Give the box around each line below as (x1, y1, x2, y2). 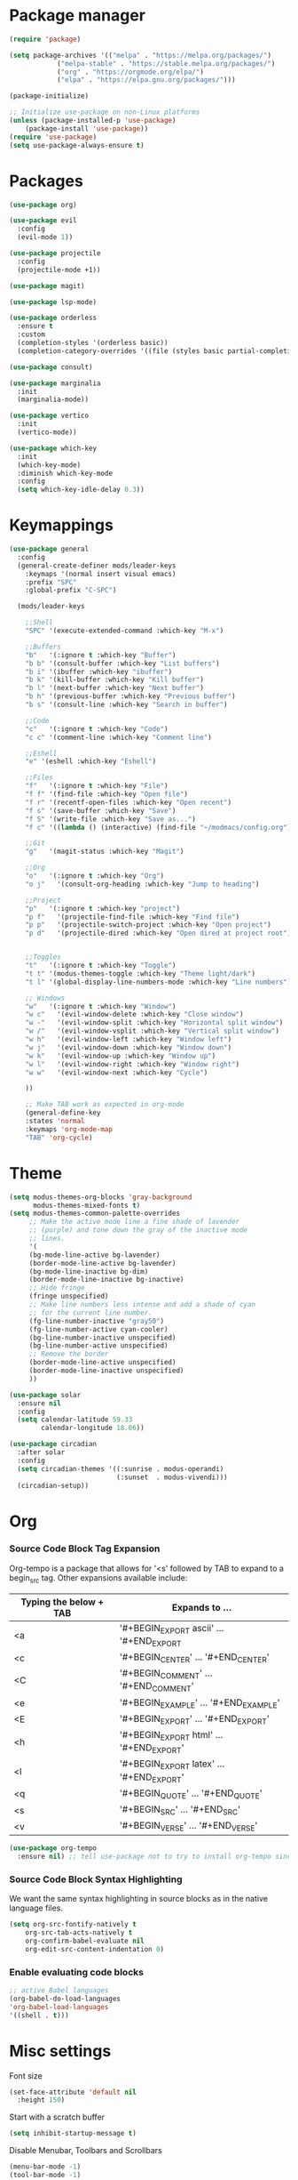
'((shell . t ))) (9, 2011, 69, 2020)
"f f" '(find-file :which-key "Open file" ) (25, 790, 189, 799)
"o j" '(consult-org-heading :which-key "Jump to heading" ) (25, 880, 260, 889)
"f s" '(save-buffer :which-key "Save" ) (25, 806, 176, 815)
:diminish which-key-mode (17, 469, 114, 478)
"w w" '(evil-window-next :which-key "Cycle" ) (25, 1068, 208, 1077)
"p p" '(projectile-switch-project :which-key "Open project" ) (25, 921, 272, 929)
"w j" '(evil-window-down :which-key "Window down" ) (25, 1042, 232, 1052)
